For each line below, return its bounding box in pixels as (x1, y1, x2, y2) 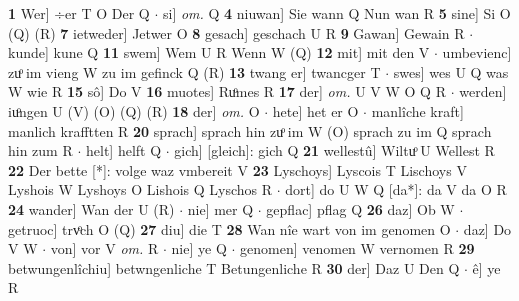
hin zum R (8, 140, 73, 161)
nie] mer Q (187, 198, 254, 219)
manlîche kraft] (371, 100, 464, 121)
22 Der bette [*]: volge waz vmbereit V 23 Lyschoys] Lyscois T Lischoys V (8, 159, 467, 180)
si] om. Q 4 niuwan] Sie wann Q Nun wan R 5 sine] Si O (162, 3, 511, 23)
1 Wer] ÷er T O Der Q (8, 3, 150, 23)
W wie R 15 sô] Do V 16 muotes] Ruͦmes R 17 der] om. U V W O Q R (8, 81, 446, 102)
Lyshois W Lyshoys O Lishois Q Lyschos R (8, 179, 273, 200)
